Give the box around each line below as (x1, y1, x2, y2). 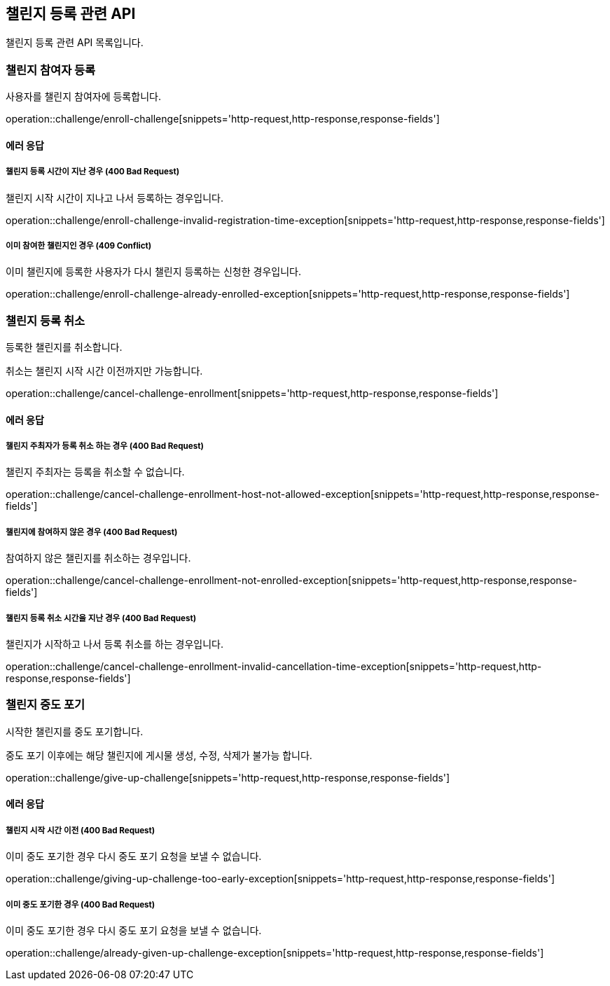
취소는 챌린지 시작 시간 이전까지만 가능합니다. (6, 365, 203, 377)
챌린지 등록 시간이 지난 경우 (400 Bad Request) (6, 167, 180, 177)
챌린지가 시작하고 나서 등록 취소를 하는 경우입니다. (6, 638, 224, 651)
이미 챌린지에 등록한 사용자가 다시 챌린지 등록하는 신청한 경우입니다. (6, 265, 301, 278)
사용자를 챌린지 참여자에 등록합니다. (6, 90, 161, 103)
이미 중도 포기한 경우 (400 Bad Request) (6, 899, 155, 910)
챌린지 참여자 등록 (6, 62, 96, 77)
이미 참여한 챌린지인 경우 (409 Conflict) (6, 240, 152, 251)
